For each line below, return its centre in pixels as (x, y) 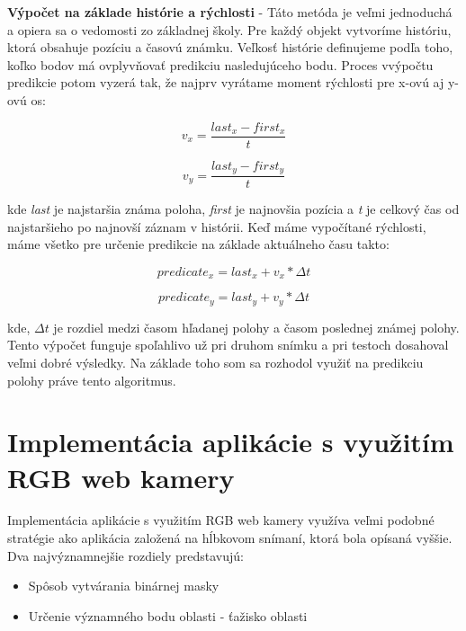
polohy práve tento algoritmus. (92, 380)
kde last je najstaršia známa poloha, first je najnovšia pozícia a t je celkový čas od (233, 209)
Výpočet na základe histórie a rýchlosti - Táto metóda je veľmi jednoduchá (230, 12)
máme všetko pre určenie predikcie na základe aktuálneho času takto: (198, 244)
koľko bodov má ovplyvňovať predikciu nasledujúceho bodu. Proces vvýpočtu (220, 64)
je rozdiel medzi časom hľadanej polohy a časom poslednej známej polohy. (256, 327)
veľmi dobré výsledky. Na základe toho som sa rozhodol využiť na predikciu (215, 362)
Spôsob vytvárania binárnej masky (124, 586)
